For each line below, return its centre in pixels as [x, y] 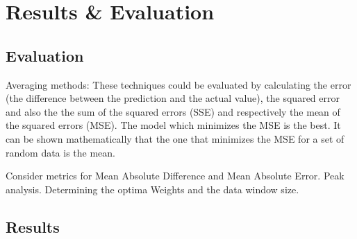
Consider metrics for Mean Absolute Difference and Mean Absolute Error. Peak [175, 176]
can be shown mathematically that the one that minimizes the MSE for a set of [175, 138]
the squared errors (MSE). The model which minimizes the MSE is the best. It [173, 125]
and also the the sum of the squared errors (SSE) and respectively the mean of [173, 111]
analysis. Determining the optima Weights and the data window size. [152, 189]
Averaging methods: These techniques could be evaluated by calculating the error [178, 84]
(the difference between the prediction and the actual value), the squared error [173, 98]
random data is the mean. [61, 152]
